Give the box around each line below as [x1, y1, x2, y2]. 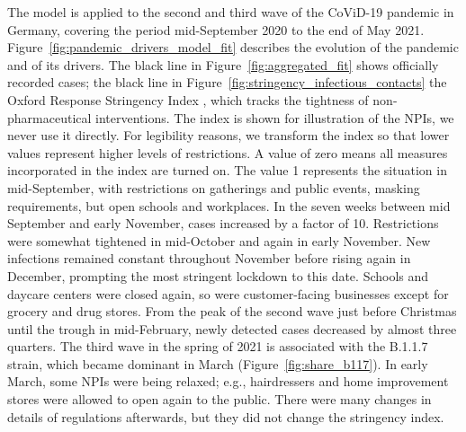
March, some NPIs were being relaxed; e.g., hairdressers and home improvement [7, 372, 449, 391]
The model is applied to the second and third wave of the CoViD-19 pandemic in [7, 3, 454, 21]
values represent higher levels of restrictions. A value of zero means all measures [7, 143, 448, 162]
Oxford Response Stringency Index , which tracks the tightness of [7, 90, 369, 109]
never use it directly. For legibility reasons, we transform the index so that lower [7, 126, 450, 145]
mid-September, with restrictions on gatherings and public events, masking [7, 178, 420, 197]
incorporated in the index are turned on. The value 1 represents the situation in [7, 161, 447, 180]
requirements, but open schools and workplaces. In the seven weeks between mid [7, 196, 451, 215]
